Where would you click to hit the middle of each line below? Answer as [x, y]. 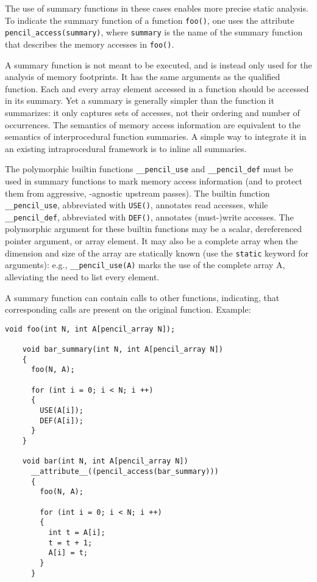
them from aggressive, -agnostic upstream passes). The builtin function [137, 193]
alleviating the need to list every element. [82, 276]
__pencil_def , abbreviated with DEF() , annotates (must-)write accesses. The [149, 216]
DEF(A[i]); [62, 420]
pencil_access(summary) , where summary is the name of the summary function [154, 32]
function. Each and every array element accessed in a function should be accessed [157, 88]
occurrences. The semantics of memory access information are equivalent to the [153, 124]
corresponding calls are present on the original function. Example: [128, 309]
